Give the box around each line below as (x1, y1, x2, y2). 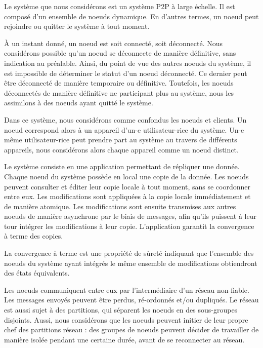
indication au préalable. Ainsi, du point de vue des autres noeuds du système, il (4, 57, 251, 68)
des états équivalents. (4, 267, 70, 278)
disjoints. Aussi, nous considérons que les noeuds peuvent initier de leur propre (4, 314, 248, 325)
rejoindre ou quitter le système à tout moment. (4, 21, 150, 31)
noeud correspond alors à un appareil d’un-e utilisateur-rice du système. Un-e (4, 124, 244, 135)
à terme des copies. (4, 230, 63, 241)
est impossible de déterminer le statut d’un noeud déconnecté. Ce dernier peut (4, 67, 247, 78)
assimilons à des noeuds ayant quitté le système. (4, 97, 153, 108)
